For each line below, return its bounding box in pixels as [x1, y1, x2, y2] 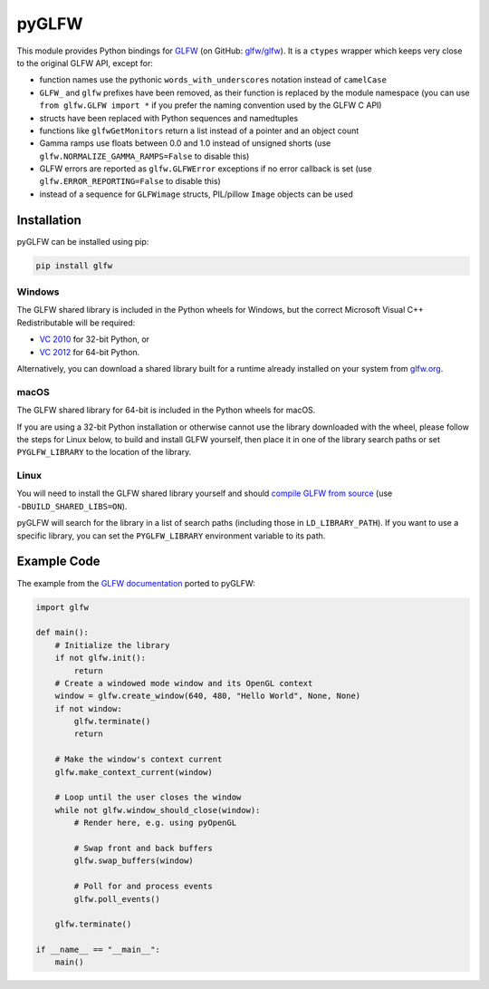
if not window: [54, 703, 122, 713]
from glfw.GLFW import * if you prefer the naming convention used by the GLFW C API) [39, 100, 382, 111]
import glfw [35, 602, 90, 612]
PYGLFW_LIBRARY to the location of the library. [16, 447, 192, 458]
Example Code [16, 554, 101, 569]
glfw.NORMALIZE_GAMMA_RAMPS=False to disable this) [39, 150, 250, 161]
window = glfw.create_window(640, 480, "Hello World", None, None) [54, 691, 361, 702]
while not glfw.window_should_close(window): [54, 805, 261, 815]
